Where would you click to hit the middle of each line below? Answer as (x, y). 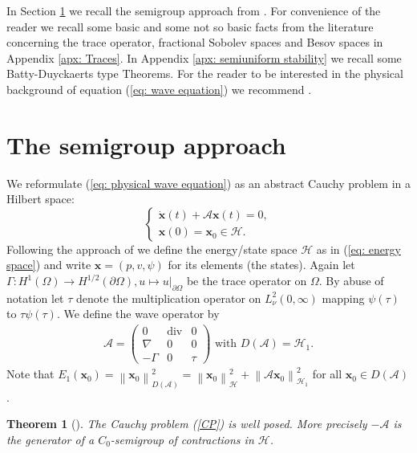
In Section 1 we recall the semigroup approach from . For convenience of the (194, 10)
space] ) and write (49, 265)
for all (327, 374)
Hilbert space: (40, 199)
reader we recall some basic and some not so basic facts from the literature (190, 26)
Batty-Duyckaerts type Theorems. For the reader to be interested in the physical (205, 73)
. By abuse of (351, 281)
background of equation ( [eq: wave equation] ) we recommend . (159, 89)
